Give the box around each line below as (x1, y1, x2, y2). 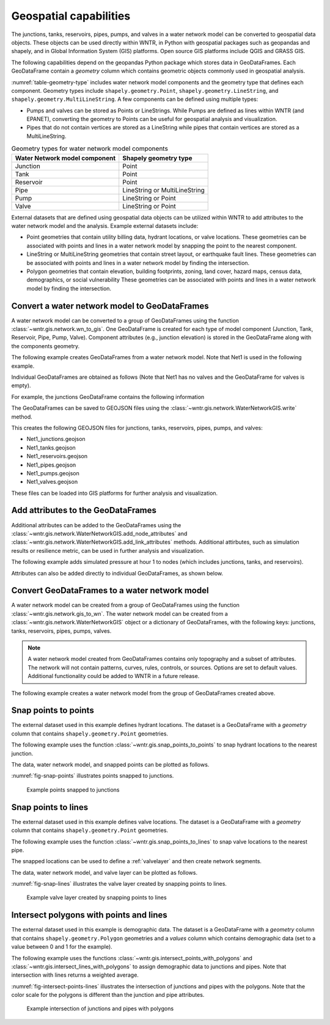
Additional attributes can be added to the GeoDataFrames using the (11, 521, 182, 528)
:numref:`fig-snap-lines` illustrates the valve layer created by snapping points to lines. (11, 880, 227, 888)
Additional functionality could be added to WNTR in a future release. (28, 673, 200, 680)
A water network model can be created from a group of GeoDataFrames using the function (11, 602, 240, 609)
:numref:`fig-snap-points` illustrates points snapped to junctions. (11, 772, 174, 779)
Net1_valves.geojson (26, 478, 78, 486)
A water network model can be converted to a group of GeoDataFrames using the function (11, 316, 240, 324)
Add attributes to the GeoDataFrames (11, 505, 157, 516)
